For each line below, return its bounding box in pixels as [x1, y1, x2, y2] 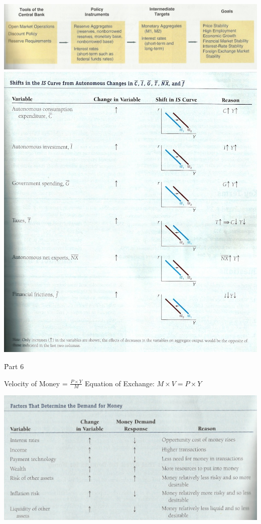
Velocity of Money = [4, 378, 68, 388]
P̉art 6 [4, 361, 24, 372]
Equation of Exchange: [85, 378, 155, 388]
